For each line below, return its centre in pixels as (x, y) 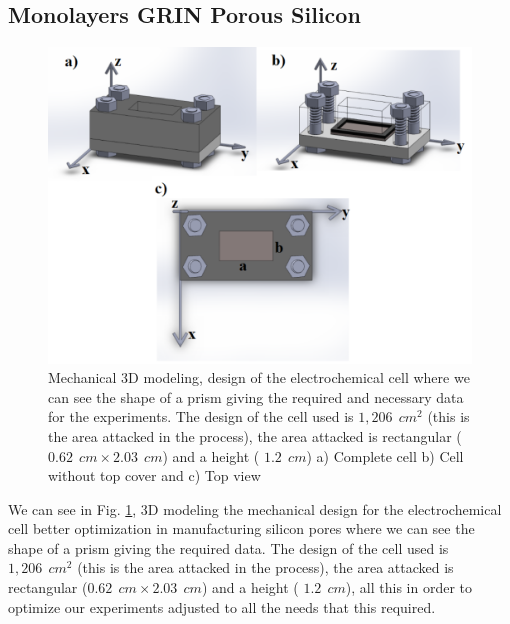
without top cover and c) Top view (154, 475)
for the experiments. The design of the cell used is (201, 416)
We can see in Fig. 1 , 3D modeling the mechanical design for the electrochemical (255, 508)
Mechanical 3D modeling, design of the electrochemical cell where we (259, 377)
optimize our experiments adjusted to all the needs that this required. (222, 606)
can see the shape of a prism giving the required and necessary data (256, 396)
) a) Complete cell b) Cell (385, 455)
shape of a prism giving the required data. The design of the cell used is (228, 547)
